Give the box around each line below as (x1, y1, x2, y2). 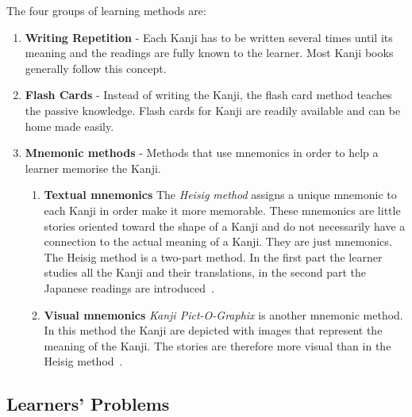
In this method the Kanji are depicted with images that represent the (44, 322, 383, 339)
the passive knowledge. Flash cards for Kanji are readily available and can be (25, 101, 401, 118)
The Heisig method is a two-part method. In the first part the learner (44, 248, 383, 265)
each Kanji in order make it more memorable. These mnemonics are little (44, 201, 401, 218)
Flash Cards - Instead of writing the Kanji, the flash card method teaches (25, 86, 392, 103)
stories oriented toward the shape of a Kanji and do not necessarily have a (44, 217, 406, 234)
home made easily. (25, 117, 114, 134)
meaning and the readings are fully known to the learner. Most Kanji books (25, 44, 394, 61)
